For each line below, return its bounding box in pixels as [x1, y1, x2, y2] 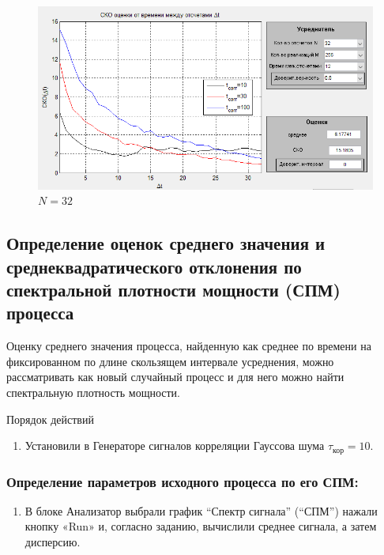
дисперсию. [24, 534, 81, 550]
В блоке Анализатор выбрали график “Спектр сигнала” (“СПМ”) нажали [24, 502, 378, 519]
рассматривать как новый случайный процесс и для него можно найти [6, 368, 344, 385]
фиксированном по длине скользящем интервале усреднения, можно [6, 353, 334, 369]
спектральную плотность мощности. [6, 383, 180, 400]
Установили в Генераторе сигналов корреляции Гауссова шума [24, 437, 325, 454]
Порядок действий [6, 410, 94, 427]
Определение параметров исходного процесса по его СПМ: [6, 471, 359, 491]
